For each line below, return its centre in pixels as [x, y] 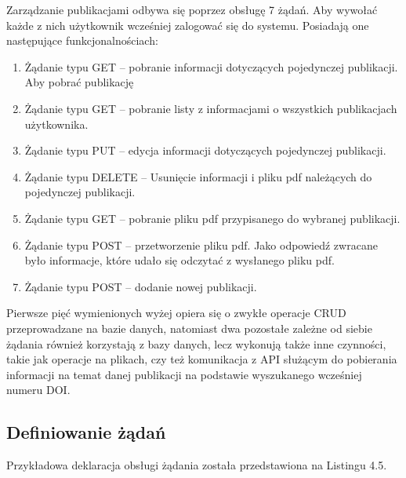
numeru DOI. [38, 390]
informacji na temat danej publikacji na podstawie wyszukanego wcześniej [184, 374]
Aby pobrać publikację [79, 82]
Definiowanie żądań [86, 432]
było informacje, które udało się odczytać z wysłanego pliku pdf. [179, 260]
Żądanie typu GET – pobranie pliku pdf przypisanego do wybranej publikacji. [212, 218]
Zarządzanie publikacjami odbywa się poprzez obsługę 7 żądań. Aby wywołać [192, 9]
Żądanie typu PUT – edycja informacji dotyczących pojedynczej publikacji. [205, 150]
